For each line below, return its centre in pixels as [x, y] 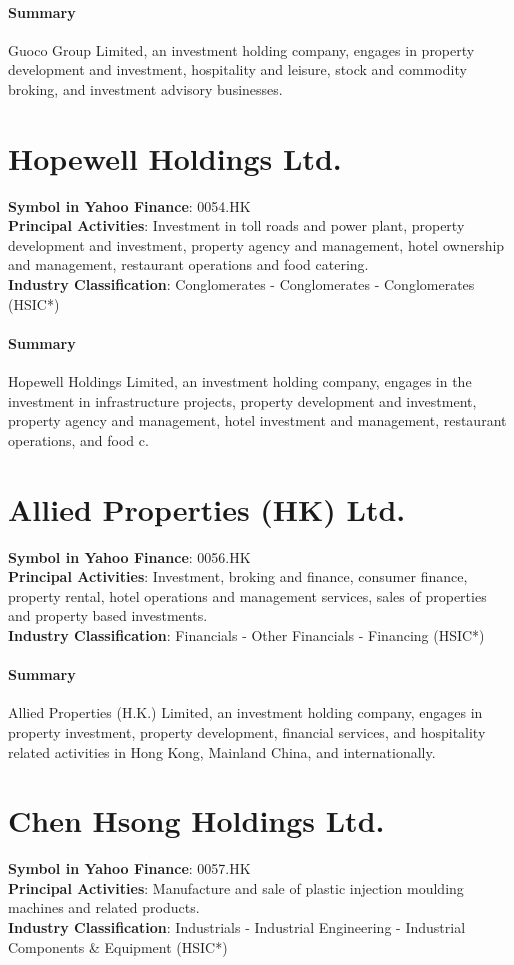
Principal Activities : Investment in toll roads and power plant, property [236, 225]
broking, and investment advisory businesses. [145, 88]
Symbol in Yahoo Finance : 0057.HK [129, 868]
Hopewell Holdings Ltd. [175, 157]
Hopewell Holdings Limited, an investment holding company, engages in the [240, 381]
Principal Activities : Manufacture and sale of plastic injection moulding [236, 887]
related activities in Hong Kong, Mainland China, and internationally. [222, 751]
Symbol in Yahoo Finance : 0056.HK [129, 556]
